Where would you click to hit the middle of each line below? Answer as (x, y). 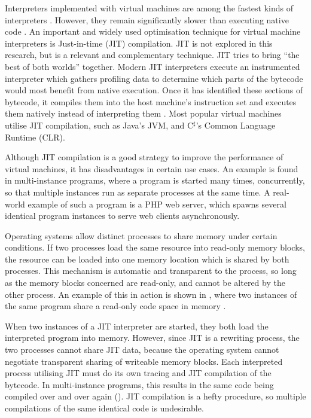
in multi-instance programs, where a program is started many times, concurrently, (155, 180)
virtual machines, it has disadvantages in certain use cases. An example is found (152, 168)
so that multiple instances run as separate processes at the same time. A (138, 192)
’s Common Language (236, 125)
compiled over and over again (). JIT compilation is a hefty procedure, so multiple (155, 396)
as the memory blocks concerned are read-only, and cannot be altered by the (145, 283)
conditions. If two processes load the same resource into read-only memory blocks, (155, 247)
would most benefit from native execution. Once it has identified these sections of (154, 90)
